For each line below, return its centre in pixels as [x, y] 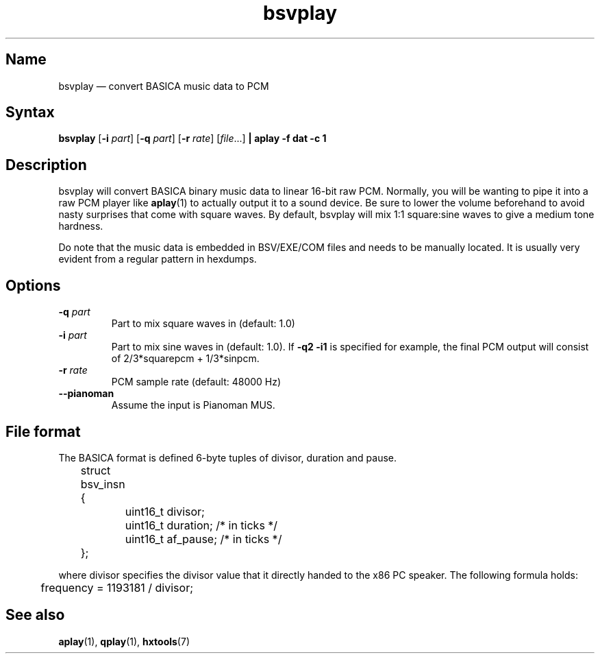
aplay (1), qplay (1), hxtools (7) [124, 641]
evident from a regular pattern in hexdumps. [158, 259]
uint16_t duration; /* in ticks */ [201, 525]
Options [33, 285]
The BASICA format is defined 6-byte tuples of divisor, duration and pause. [228, 457]
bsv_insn [103, 484]
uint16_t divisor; [165, 511]
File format [43, 431]
